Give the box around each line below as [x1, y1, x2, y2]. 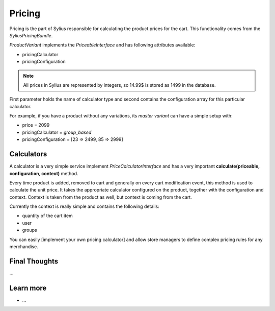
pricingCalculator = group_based [22, 129, 92, 135]
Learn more [9, 283, 47, 292]
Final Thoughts [9, 257, 59, 266]
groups [22, 227, 38, 233]
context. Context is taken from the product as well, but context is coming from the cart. [9, 194, 192, 200]
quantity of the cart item [22, 212, 73, 219]
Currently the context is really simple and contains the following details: [9, 203, 160, 209]
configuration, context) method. [9, 170, 78, 176]
